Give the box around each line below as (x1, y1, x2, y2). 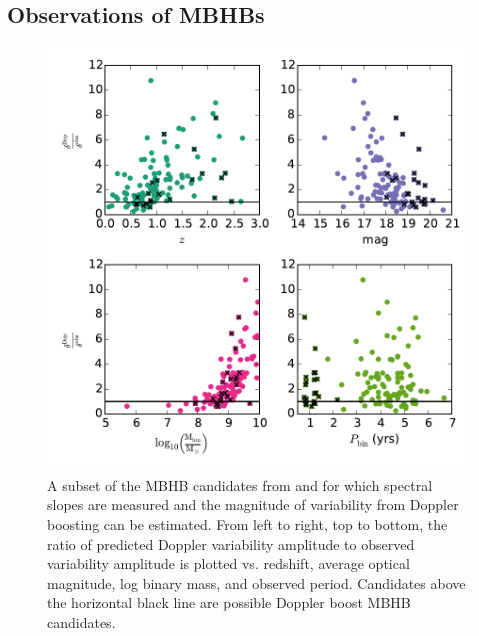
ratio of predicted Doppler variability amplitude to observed (47, 533, 415, 554)
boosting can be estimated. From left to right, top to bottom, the (47, 513, 448, 534)
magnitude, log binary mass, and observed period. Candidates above (47, 572, 466, 593)
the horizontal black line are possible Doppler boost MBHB (47, 592, 411, 613)
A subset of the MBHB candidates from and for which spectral (47, 474, 433, 495)
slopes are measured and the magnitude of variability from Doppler (47, 494, 459, 515)
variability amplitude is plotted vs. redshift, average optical (47, 553, 410, 574)
